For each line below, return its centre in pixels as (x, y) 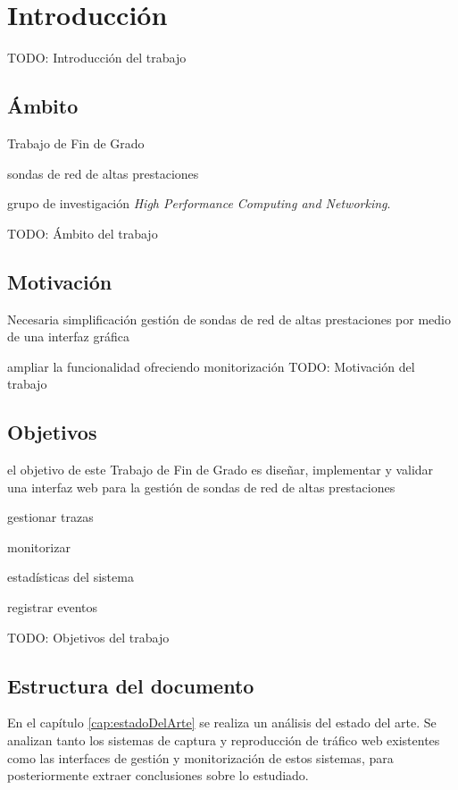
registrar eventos (52, 607)
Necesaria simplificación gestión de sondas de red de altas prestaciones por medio (229, 319)
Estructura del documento (131, 685)
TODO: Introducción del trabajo (97, 58)
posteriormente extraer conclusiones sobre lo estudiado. (158, 775)
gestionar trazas (50, 517)
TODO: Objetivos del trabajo (88, 637)
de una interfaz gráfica (68, 336)
